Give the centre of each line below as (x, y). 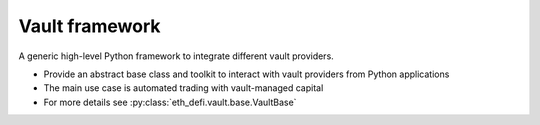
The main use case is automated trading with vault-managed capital (183, 88)
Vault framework (89, 26)
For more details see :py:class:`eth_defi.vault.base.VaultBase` (170, 102)
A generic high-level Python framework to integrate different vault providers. (176, 56)
